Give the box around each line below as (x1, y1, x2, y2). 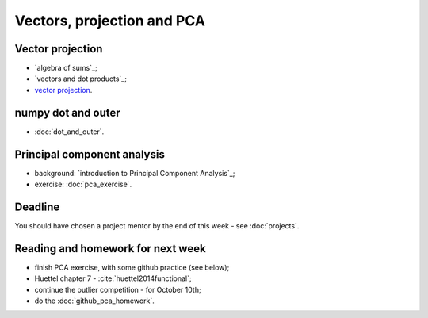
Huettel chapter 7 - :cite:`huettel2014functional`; (34, 274, 192, 283)
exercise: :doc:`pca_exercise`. (34, 179, 132, 190)
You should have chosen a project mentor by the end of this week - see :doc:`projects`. (14, 220, 300, 230)
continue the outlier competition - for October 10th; (34, 285, 201, 294)
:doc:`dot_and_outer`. (34, 127, 105, 136)
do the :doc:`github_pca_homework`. (34, 296, 155, 305)
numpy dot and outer (14, 105, 120, 119)
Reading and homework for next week (14, 242, 206, 255)
